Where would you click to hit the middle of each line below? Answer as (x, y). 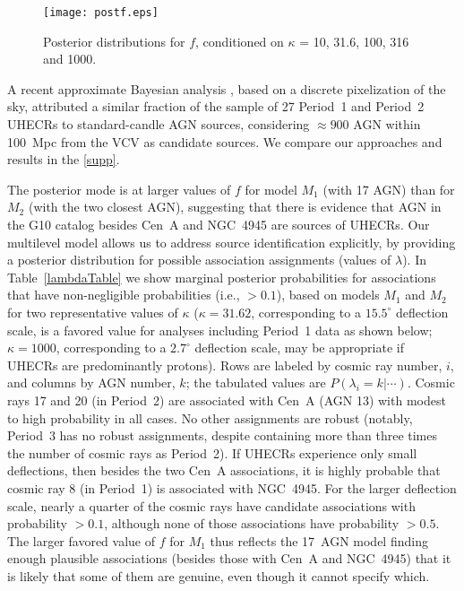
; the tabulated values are (256, 382)
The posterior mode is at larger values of (119, 189)
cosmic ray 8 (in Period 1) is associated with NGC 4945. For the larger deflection (232, 487)
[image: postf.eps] (101, 13)
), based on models (328, 295)
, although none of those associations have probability (252, 523)
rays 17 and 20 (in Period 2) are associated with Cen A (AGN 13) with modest (227, 400)
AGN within (387, 124)
